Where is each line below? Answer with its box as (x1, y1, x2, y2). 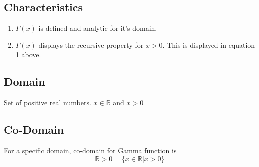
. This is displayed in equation (162, 39, 255, 50)
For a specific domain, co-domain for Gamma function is (4, 145, 177, 155)
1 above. (15, 49, 41, 60)
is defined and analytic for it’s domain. (38, 23, 157, 33)
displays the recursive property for (38, 39, 144, 50)
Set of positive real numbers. (4, 97, 91, 108)
